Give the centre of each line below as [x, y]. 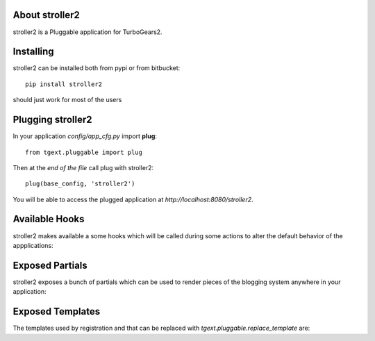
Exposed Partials [50, 265]
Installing [34, 52]
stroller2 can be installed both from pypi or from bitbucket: [97, 68]
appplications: [33, 245]
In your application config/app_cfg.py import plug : [85, 136]
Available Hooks [49, 219]
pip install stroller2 [64, 84]
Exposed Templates [57, 311]
